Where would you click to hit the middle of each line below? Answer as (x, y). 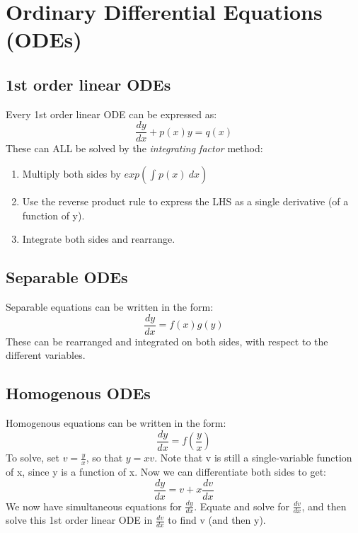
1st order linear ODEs (88, 84)
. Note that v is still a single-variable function (253, 458)
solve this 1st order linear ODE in (79, 520)
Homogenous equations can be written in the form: (116, 423)
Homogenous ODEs (78, 393)
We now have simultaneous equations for (94, 506)
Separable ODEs (67, 277)
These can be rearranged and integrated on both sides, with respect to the (167, 341)
